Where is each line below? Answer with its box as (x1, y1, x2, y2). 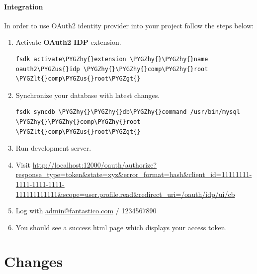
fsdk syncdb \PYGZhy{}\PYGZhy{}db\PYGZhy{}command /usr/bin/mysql (15, 108, 240, 116)
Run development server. (15, 143, 91, 153)
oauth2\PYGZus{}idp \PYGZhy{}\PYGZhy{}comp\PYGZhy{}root (15, 65, 208, 73)
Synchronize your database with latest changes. (15, 90, 160, 100)
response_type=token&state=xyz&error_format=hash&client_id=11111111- (15, 169, 252, 180)
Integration (4, 1, 43, 11)
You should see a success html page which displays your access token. (15, 222, 227, 232)
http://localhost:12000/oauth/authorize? (32, 159, 157, 170)
